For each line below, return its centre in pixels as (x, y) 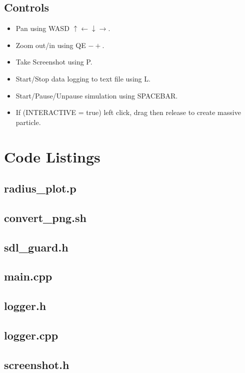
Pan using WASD (42, 28)
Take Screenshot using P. (54, 62)
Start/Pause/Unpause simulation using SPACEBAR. (97, 95)
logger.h (25, 306)
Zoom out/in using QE (51, 45)
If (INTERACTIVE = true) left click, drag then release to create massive (128, 112)
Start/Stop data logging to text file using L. (83, 78)
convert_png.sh (45, 217)
